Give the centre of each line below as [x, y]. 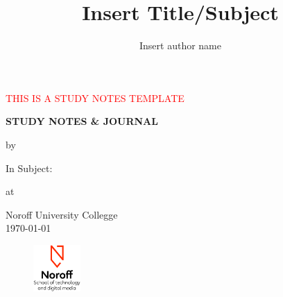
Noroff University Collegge [62, 214]
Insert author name [180, 45]
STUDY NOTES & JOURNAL [82, 121]
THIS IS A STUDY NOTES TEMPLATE [95, 97]
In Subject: [29, 168]
